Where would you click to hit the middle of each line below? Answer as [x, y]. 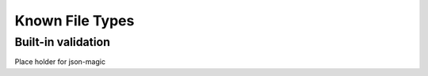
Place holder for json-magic [60, 62]
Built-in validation [63, 42]
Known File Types [75, 21]
